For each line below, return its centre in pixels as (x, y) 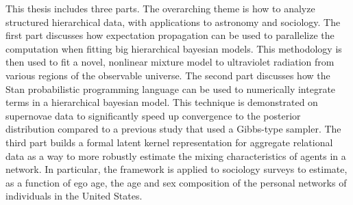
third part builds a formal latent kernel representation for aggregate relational (169, 142)
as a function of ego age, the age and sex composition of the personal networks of (176, 182)
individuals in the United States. (74, 196)
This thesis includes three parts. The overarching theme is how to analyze (160, 8)
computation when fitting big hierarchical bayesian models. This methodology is (174, 48)
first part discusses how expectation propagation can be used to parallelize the (170, 35)
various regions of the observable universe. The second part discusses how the (168, 75)
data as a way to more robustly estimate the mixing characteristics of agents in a (176, 155)
